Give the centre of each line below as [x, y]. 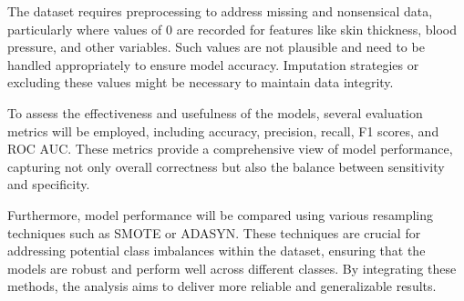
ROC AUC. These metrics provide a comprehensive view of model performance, [230, 149]
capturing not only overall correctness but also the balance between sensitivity [226, 166]
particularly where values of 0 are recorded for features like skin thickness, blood [232, 29]
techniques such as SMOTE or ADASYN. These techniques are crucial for [214, 232]
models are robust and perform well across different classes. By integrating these [232, 268]
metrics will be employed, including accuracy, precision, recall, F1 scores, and [223, 130]
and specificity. [49, 184]
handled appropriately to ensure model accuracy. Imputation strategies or [213, 64]
